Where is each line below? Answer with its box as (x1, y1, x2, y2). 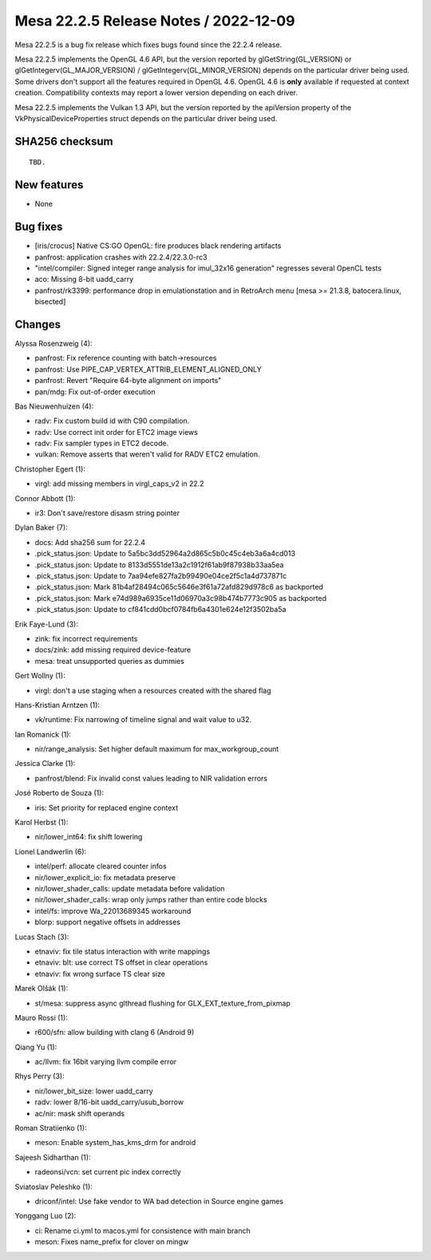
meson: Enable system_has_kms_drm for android (34, 1138, 196, 1147)
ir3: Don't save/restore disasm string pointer (34, 508, 180, 518)
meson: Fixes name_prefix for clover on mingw (34, 1237, 189, 1246)
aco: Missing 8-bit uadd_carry (34, 275, 134, 284)
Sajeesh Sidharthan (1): (14, 1152, 91, 1162)
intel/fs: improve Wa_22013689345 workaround (34, 906, 192, 915)
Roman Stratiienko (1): (14, 1124, 87, 1133)
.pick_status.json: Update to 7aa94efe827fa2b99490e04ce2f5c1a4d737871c (34, 571, 287, 580)
